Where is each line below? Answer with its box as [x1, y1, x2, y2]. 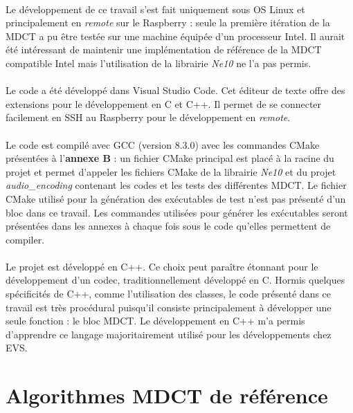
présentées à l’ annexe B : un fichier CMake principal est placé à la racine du [6, 151, 334, 165]
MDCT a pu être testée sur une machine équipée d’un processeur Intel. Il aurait [6, 28, 345, 43]
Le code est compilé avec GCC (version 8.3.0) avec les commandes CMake [6, 137, 320, 152]
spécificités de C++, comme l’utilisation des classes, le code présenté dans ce [6, 286, 332, 301]
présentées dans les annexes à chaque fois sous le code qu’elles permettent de [6, 219, 331, 233]
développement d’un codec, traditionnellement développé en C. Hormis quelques [6, 273, 345, 287]
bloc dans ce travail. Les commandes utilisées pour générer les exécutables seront [6, 205, 348, 219]
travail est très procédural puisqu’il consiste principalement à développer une [6, 300, 332, 314]
